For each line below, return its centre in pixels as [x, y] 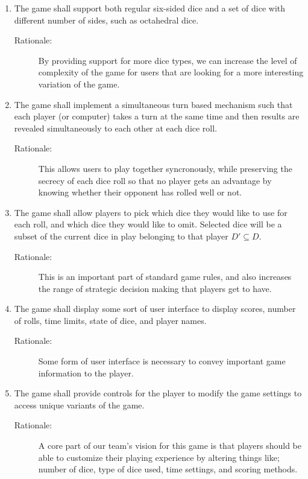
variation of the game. [79, 84]
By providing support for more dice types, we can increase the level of [168, 60]
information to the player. [86, 373]
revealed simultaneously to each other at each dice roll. [116, 128]
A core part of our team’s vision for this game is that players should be [170, 446]
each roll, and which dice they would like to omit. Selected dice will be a [148, 224]
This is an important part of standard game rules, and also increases [165, 277]
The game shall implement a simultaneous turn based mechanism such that [153, 104]
